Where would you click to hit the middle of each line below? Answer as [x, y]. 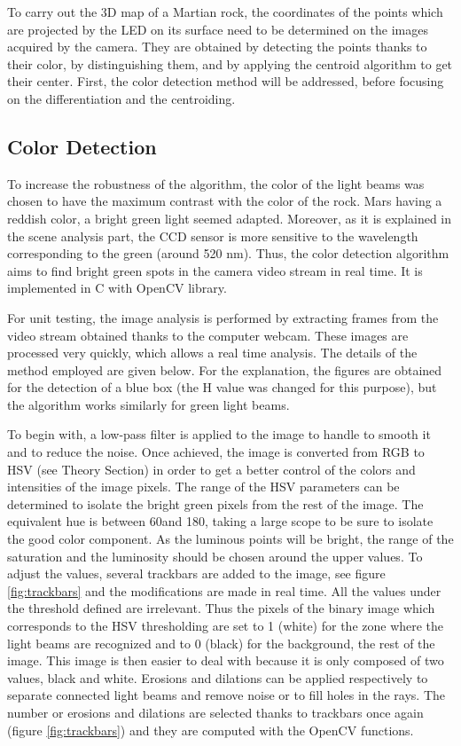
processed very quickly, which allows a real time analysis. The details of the [212, 353]
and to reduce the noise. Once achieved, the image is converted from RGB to [216, 452]
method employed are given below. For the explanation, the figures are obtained [225, 369]
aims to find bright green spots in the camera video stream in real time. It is [215, 270]
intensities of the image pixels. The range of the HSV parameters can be [203, 487]
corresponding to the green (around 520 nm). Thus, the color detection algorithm [228, 253]
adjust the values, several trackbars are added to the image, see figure [196, 573]
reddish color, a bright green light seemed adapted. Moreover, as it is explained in [230, 218]
